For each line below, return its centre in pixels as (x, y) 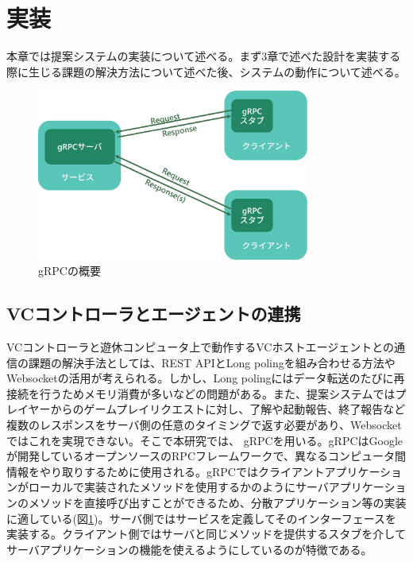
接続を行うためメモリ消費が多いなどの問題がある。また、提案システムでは (201, 393)
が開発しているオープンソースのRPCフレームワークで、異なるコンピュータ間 (206, 456)
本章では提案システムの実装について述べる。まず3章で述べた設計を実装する (204, 56)
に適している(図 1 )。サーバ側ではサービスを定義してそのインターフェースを (201, 518)
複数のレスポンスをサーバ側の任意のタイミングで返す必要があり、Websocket (204, 424)
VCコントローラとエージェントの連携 (154, 314)
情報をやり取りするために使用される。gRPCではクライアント (166, 471)
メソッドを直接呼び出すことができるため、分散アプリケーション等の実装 (217, 502)
